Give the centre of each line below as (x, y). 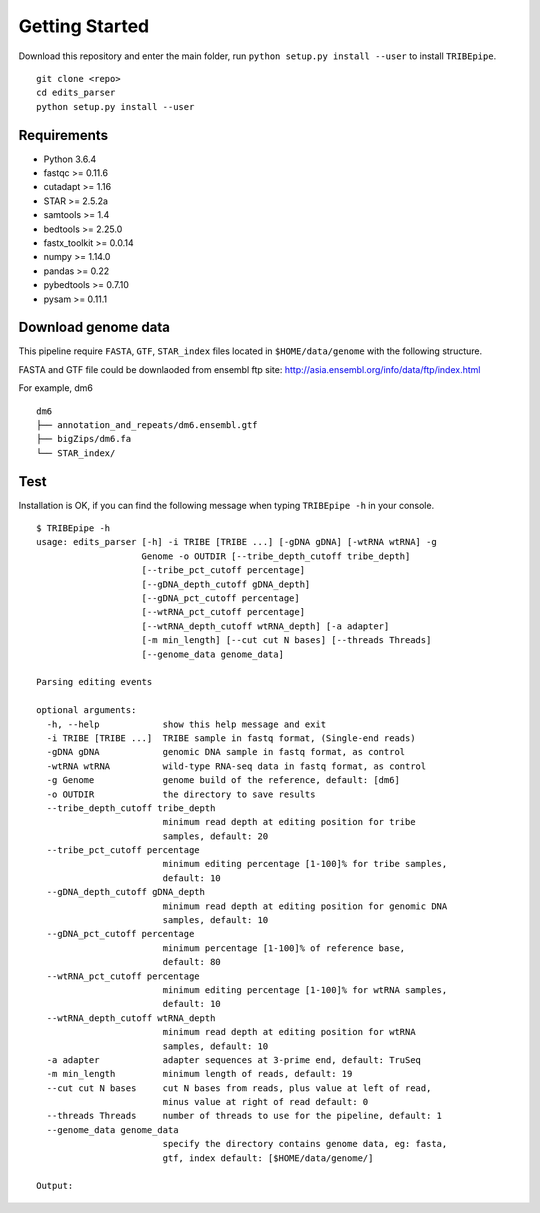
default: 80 (192, 962)
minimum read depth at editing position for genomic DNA (305, 906)
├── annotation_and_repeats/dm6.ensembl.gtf (147, 425)
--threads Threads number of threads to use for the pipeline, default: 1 (244, 1116)
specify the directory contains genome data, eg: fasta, (305, 1144)
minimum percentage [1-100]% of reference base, (284, 948)
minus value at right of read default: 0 (265, 1102)
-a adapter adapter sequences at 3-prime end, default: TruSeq (234, 1059)
